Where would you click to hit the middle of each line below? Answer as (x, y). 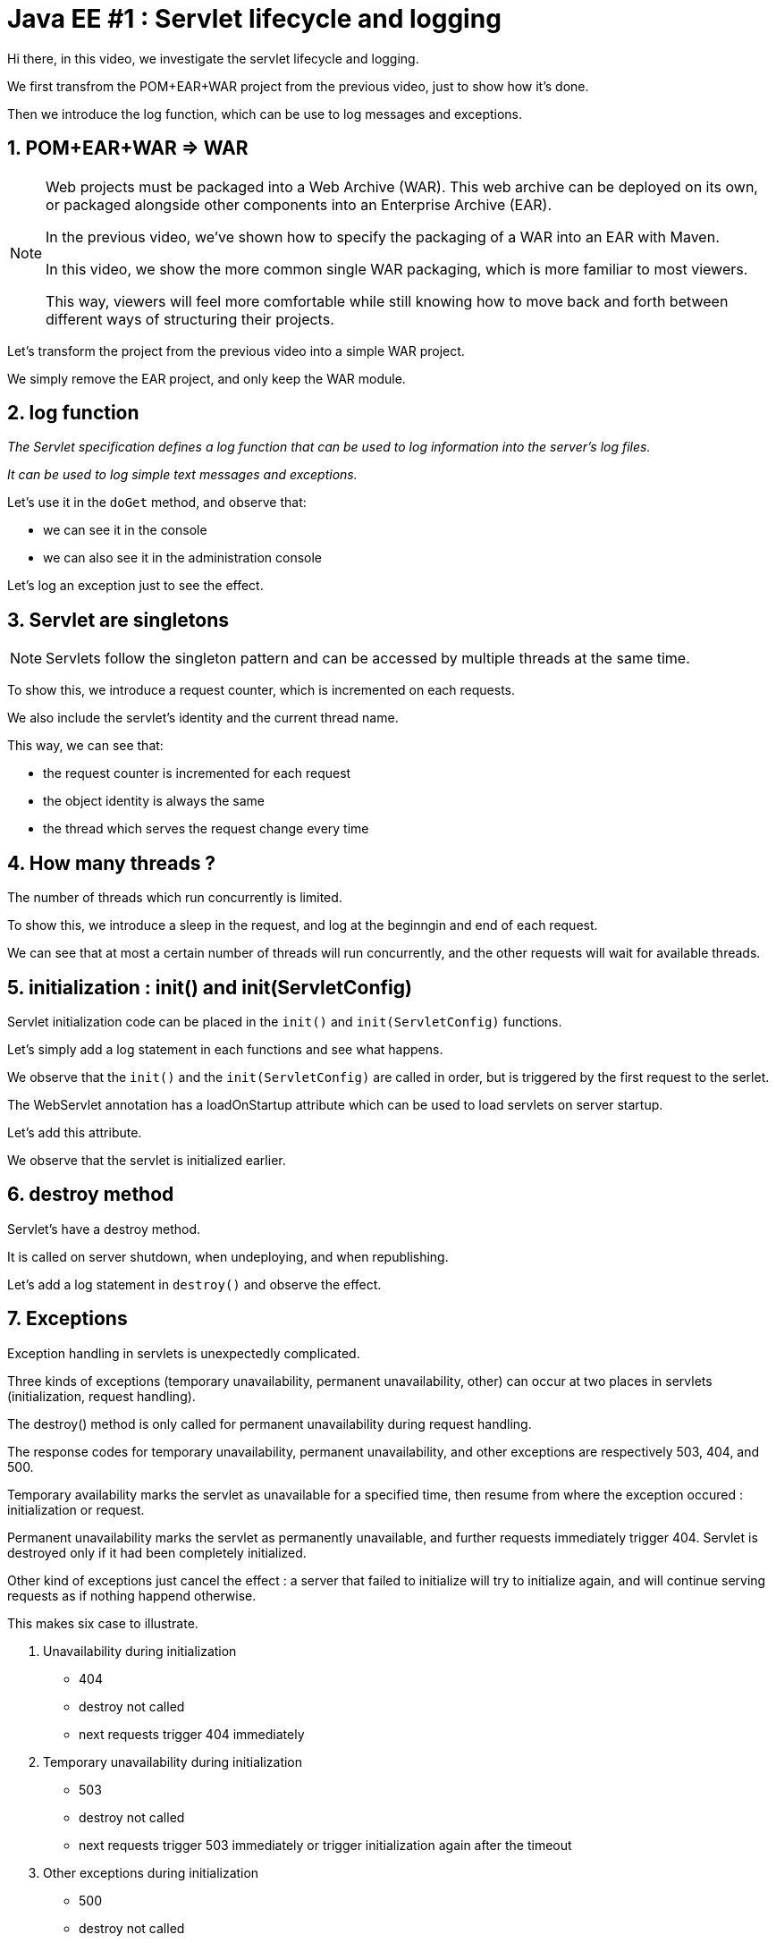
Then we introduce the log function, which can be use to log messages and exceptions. (265, 114)
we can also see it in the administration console (183, 558)
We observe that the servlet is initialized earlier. (147, 1160)
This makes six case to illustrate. (103, 1623)
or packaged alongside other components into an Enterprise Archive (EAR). (299, 204)
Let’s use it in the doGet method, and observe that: (157, 503)
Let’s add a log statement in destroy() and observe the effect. (194, 1284)
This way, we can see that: (85, 746)
